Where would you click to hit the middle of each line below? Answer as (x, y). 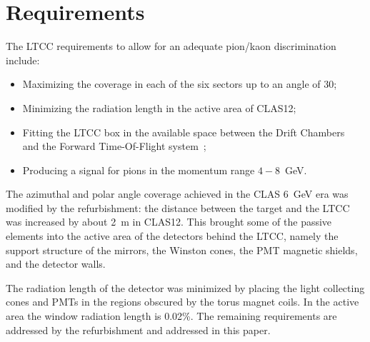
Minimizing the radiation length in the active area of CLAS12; (159, 107)
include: (23, 60)
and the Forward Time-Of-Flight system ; (114, 146)
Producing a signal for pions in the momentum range (139, 170)
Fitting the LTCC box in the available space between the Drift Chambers (184, 132)
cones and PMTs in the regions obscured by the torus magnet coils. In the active (182, 302)
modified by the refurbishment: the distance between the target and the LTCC (178, 207)
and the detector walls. (56, 264)
